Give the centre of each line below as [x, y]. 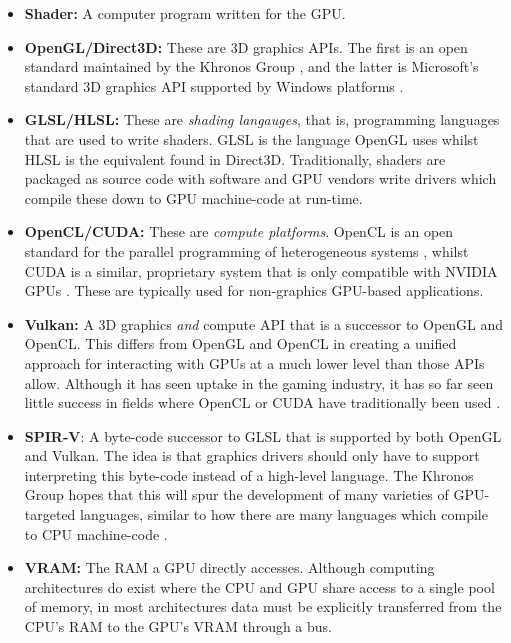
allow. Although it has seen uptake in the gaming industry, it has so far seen [259, 382]
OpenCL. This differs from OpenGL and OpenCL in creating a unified [240, 343]
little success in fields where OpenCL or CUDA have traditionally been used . [262, 402]
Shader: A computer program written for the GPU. [185, 13]
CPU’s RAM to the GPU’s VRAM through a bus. [178, 626]
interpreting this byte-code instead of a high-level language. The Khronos [249, 474]
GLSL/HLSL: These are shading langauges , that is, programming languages [262, 119]
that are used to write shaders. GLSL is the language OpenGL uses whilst [251, 138]
